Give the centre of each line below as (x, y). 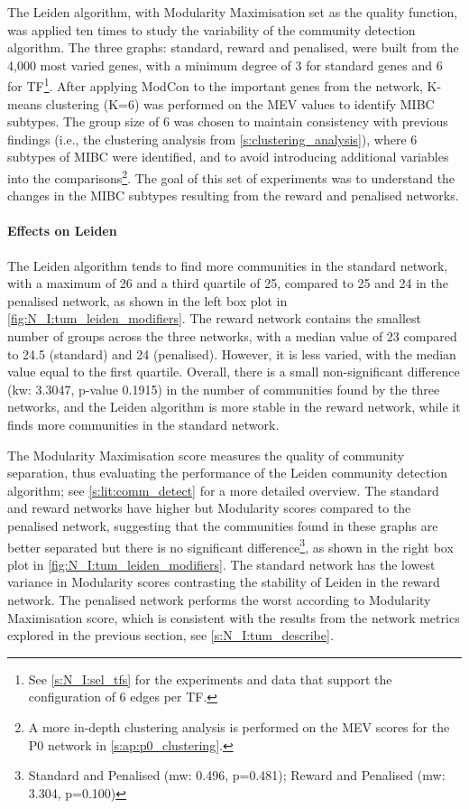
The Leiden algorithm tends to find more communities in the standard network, (228, 265)
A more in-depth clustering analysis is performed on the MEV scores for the (239, 726)
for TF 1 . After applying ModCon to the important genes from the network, (215, 85)
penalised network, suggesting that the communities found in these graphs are (223, 525)
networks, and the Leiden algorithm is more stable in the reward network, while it (234, 407)
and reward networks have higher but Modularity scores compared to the (209, 508)
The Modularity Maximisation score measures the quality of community (206, 455)
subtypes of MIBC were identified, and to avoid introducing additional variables (228, 157)
